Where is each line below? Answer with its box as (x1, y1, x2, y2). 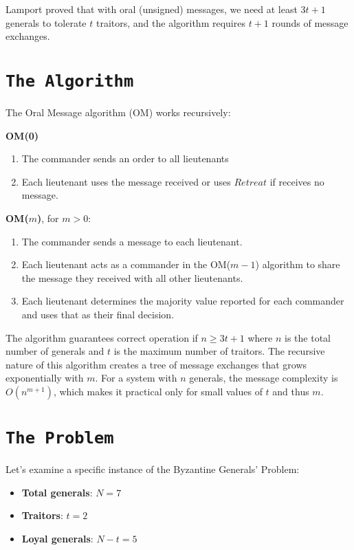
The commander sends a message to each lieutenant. (21, 234, 243, 248)
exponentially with (5, 371, 84, 385)
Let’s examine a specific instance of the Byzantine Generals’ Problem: (5, 462, 300, 476)
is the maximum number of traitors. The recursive (113, 344, 325, 358)
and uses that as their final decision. (21, 307, 175, 321)
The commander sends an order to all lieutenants (21, 151, 229, 166)
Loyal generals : (21, 531, 93, 545)
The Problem (5, 428, 114, 448)
